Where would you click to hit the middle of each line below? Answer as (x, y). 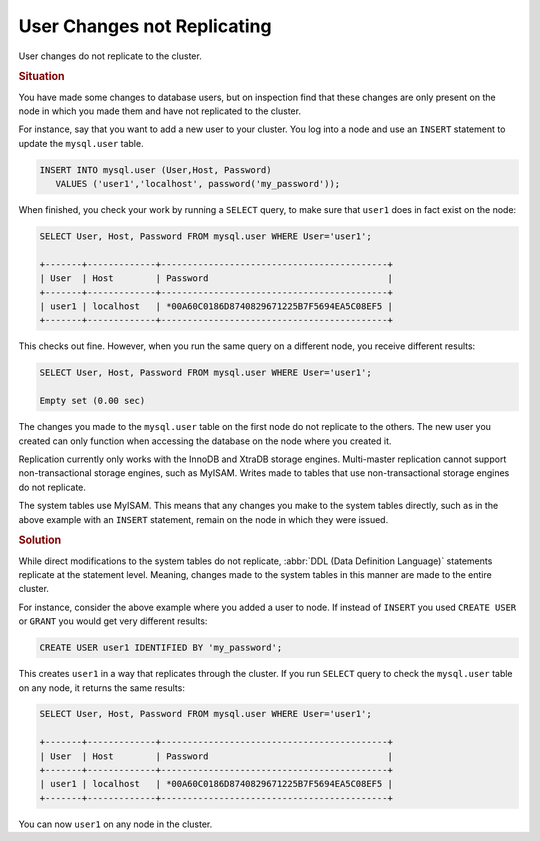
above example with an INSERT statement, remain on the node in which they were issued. (203, 519)
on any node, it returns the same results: (101, 687)
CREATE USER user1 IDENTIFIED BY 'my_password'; (161, 648)
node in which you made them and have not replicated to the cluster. (160, 111)
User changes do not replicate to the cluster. (110, 56)
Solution (40, 540)
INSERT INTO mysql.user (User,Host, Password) (155, 169)
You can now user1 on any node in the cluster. (115, 824)
